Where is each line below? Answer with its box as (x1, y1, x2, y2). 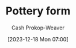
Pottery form (5, 4, 71, 18)
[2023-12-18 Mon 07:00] (7, 35, 69, 43)
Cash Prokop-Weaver (11, 24, 65, 31)
